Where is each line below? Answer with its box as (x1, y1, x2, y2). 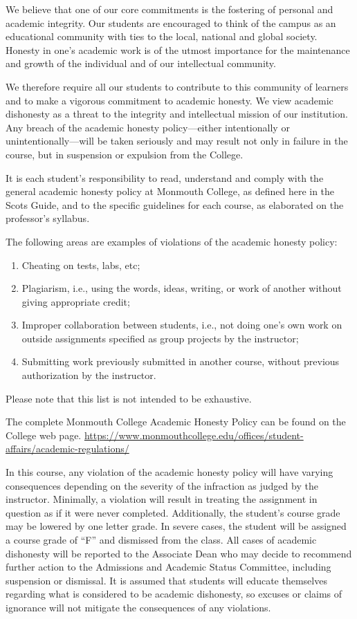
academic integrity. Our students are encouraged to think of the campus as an (6, 15, 336, 30)
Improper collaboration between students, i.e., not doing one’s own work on (21, 317, 342, 332)
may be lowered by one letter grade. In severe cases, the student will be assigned (6, 519, 347, 533)
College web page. (6, 427, 82, 442)
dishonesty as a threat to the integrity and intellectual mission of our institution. (6, 107, 348, 121)
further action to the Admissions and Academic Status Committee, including (6, 560, 331, 574)
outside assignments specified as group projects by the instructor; (21, 331, 299, 345)
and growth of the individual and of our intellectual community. (6, 56, 276, 71)
